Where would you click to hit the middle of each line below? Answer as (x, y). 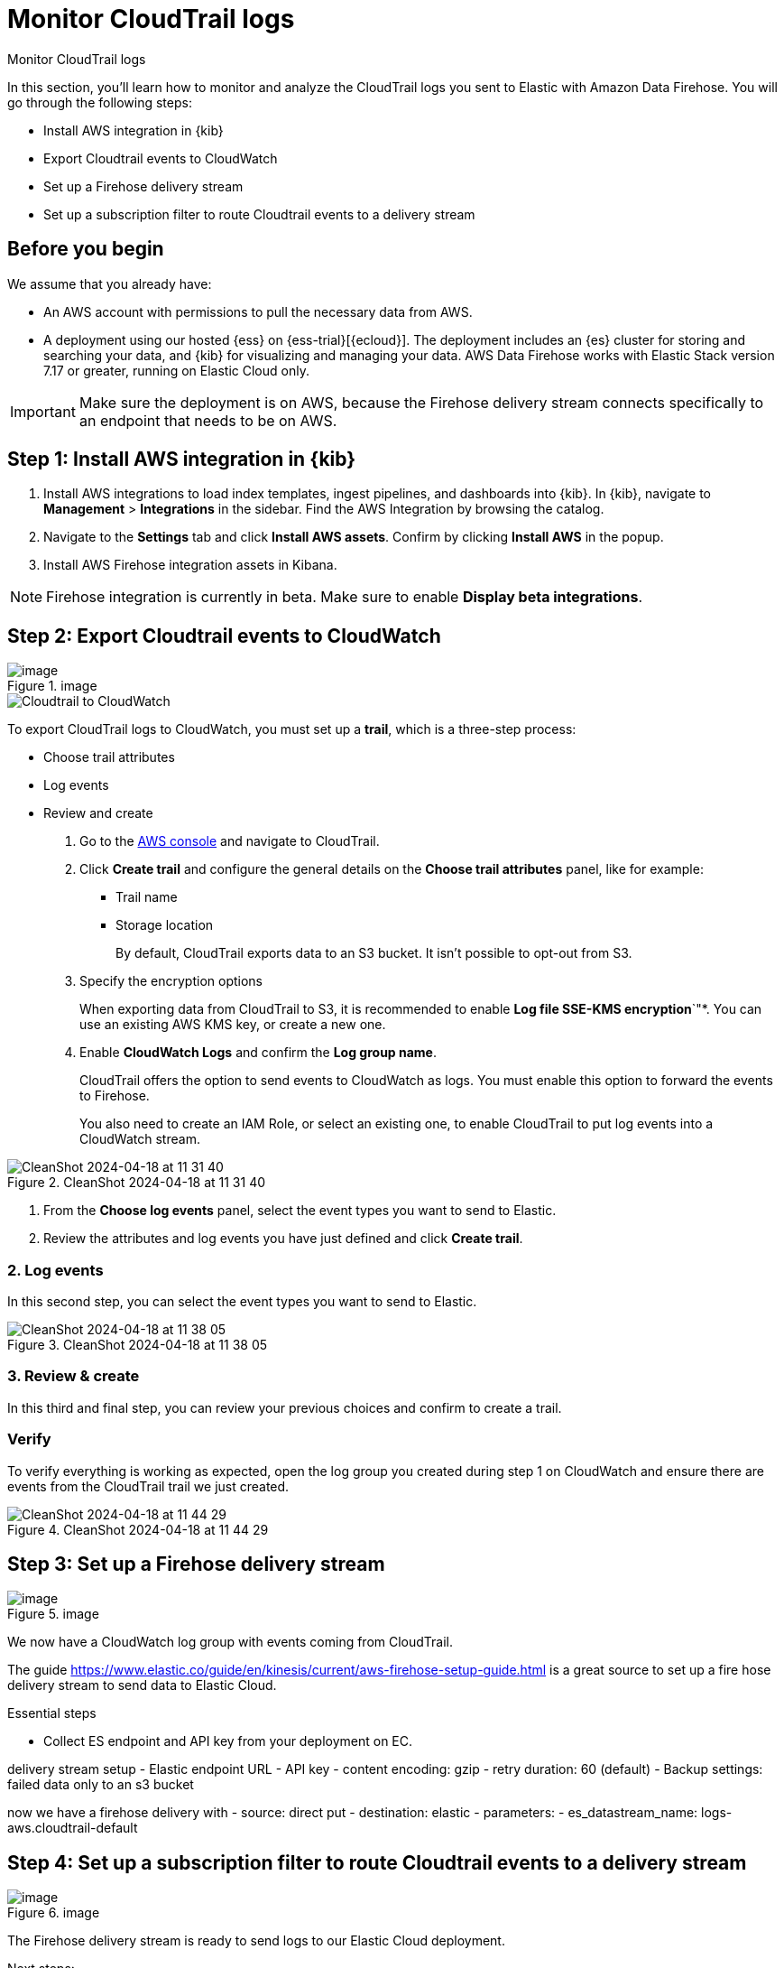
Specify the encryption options (171, 981)
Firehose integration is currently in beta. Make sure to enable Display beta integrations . (345, 597)
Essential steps (52, 1713)
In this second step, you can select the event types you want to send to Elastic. (242, 1302)
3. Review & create (74, 1376)
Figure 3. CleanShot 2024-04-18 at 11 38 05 (138, 1345)
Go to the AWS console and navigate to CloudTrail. (230, 841)
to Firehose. (115, 1096)
